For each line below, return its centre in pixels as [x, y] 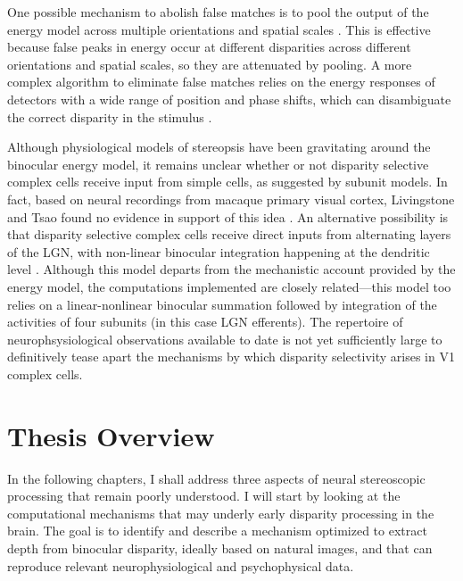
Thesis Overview [111, 435]
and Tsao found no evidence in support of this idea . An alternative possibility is [228, 216]
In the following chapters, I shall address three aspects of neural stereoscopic [216, 478]
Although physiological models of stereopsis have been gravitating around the [219, 147]
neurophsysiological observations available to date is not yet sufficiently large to [225, 339]
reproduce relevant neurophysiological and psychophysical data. [181, 565]
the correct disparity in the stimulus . [110, 116]
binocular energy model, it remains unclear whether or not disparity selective [218, 164]
